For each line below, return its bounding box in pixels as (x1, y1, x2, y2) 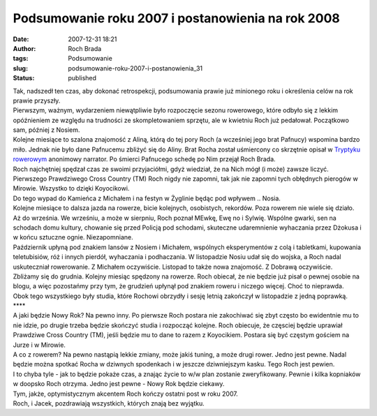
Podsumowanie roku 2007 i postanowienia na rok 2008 (13, 10, 340, 26)
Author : (13, 44, 36, 52)
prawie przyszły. (13, 96, 61, 105)
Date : (13, 35, 29, 43)
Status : (13, 74, 35, 82)
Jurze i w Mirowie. (13, 341, 66, 349)
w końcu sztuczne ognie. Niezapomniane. (13, 233, 134, 242)
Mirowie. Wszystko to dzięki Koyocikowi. (13, 184, 130, 193)
